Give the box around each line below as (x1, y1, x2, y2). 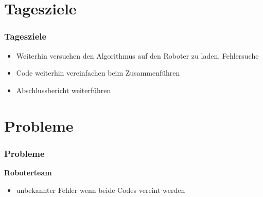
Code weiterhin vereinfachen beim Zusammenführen (16, 67, 180, 78)
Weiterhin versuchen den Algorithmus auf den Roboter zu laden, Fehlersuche (16, 50, 259, 61)
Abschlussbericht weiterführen (16, 84, 111, 95)
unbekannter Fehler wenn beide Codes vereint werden (16, 184, 185, 195)
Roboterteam (4, 167, 52, 177)
